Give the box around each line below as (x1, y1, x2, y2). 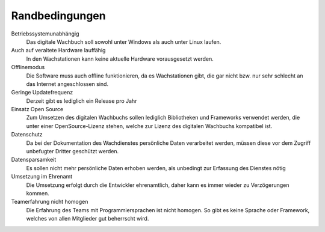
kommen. (26, 189, 49, 197)
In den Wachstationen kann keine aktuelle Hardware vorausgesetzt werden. (26, 55, 214, 63)
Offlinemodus (11, 64, 45, 71)
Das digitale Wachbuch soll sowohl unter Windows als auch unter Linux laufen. (26, 38, 221, 45)
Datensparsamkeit (11, 156, 57, 163)
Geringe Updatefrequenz (11, 89, 73, 96)
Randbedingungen (11, 9, 106, 22)
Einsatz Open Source (11, 106, 64, 113)
